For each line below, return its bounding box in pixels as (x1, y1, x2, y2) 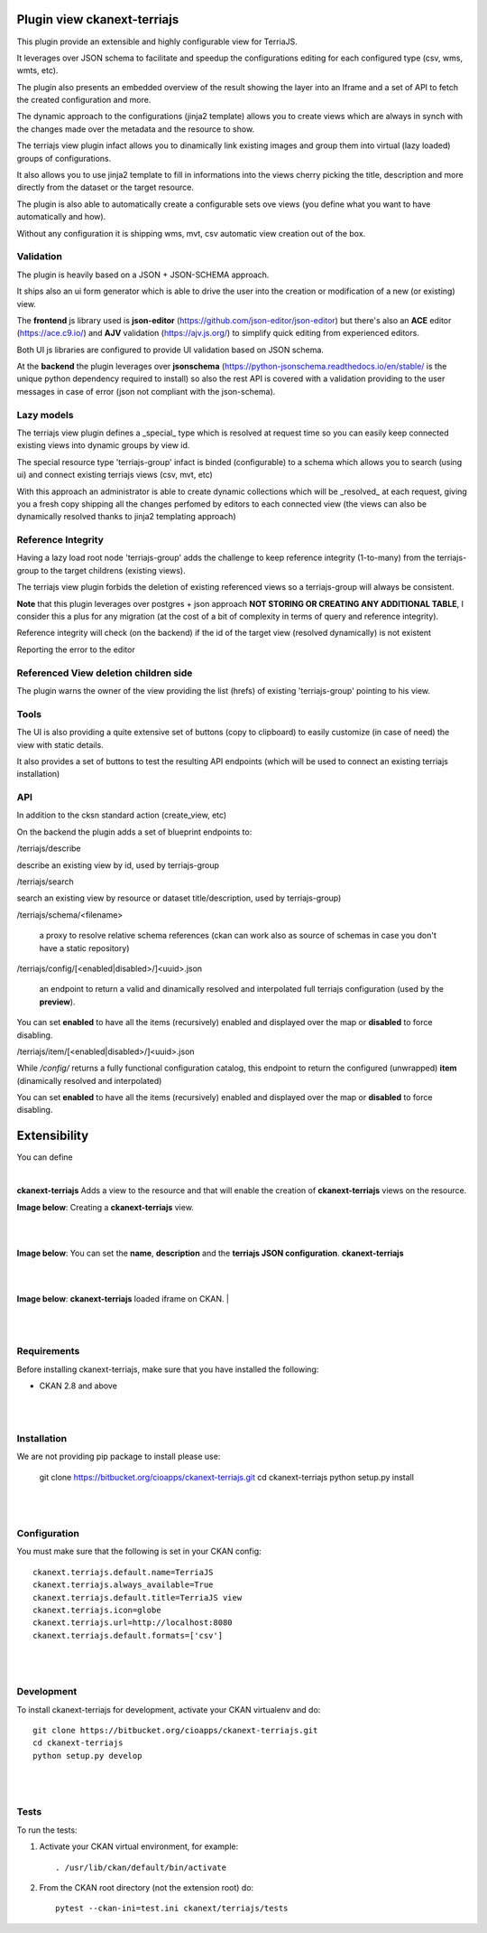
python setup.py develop (32, 1751, 142, 1760)
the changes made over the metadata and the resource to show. (16, 123, 255, 135)
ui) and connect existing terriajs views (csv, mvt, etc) (16, 470, 214, 481)
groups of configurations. (16, 153, 112, 163)
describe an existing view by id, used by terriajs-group (16, 859, 220, 871)
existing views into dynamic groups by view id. (16, 440, 190, 451)
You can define (16, 1152, 73, 1163)
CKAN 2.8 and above (39, 1380, 117, 1391)
